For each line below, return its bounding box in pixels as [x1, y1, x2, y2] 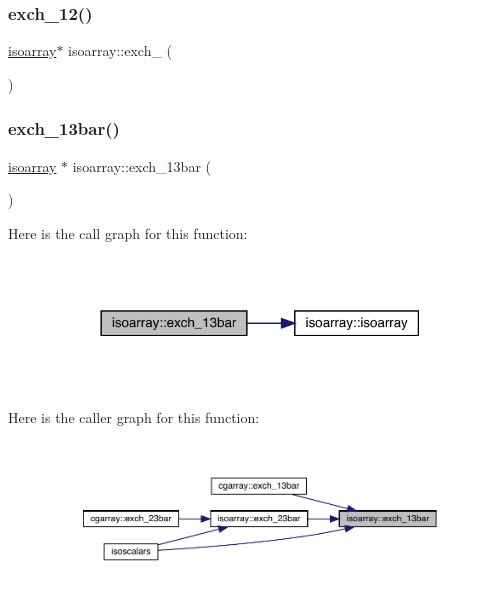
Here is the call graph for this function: [8, 222, 248, 243]
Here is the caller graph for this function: [8, 407, 260, 428]
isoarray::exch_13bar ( [72, 155, 211, 176]
